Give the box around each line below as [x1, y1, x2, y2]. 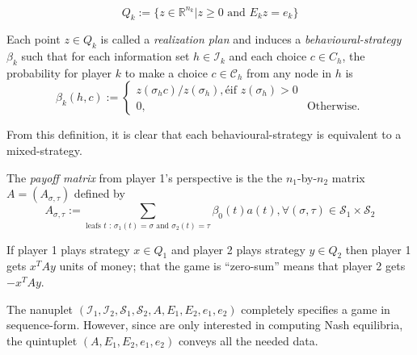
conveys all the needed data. [178, 332, 318, 349]
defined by [74, 185, 125, 202]
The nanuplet [6, 300, 74, 317]
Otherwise [306, 101, 357, 112]
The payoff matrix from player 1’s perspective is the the [6, 169, 283, 186]
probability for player [6, 64, 112, 81]
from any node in [246, 64, 332, 81]
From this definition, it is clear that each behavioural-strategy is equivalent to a [6, 126, 402, 143]
